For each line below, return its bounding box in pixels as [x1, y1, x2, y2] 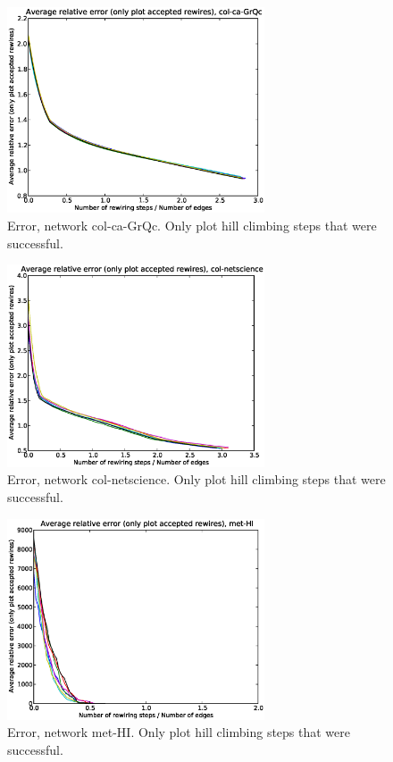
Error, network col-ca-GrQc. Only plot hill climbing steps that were [7, 215, 377, 234]
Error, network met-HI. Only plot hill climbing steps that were [7, 723, 350, 741]
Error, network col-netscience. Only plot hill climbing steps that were [7, 470, 386, 489]
